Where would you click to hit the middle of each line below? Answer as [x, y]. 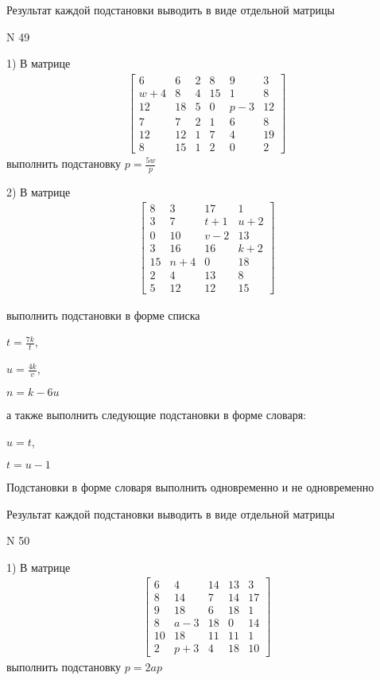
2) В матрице [39, 191]
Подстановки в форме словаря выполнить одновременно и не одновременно [190, 487]
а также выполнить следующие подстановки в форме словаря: [156, 414]
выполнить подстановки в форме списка [103, 315]
